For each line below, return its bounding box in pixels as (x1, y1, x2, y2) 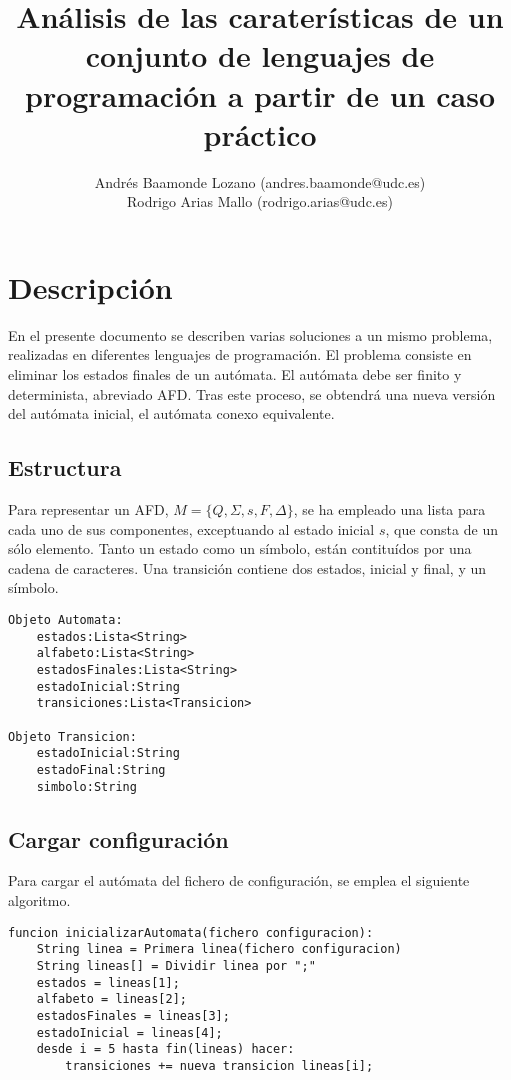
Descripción (8, 266, 173, 307)
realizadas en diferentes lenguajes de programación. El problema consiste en (8, 344, 472, 365)
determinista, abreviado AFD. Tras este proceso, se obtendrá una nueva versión (8, 383, 496, 404)
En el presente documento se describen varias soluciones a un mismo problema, (8, 324, 493, 345)
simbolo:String (36, 779, 137, 794)
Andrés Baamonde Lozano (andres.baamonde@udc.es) (94, 171, 426, 192)
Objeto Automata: (8, 612, 123, 627)
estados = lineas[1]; (36, 975, 180, 990)
